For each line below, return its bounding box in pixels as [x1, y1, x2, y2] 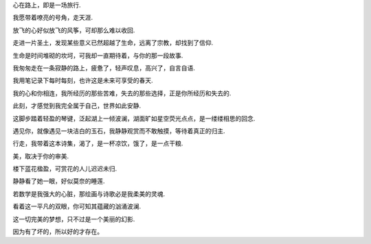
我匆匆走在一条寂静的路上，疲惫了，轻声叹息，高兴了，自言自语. [12, 64, 196, 72]
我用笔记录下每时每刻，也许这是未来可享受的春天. [12, 76, 154, 85]
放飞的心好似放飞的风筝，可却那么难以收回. [12, 26, 135, 34]
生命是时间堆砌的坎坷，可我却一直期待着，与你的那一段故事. [12, 51, 183, 60]
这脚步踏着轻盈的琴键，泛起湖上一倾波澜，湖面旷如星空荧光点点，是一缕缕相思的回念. [12, 114, 256, 123]
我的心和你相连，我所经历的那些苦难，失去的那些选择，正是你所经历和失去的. [12, 89, 232, 97]
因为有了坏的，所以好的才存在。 [12, 228, 103, 236]
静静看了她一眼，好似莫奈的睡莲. [12, 177, 106, 185]
